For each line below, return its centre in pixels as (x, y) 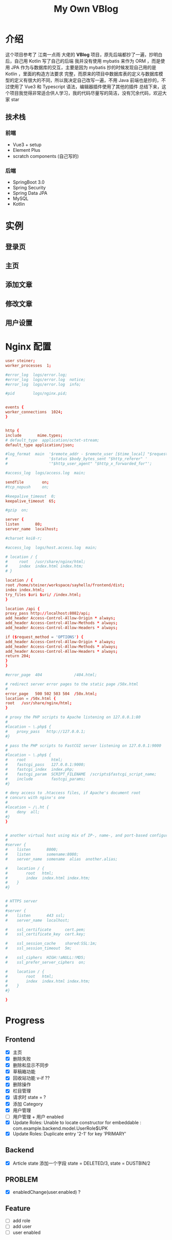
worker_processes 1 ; (28, 365)
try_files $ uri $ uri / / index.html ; (43, 595)
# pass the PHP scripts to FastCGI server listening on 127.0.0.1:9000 (83, 746)
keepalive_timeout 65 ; (31, 501)
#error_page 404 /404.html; (51, 675)
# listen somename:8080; (42, 854)
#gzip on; (17, 510)
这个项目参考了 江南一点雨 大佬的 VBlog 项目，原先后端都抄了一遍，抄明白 (84, 54)
